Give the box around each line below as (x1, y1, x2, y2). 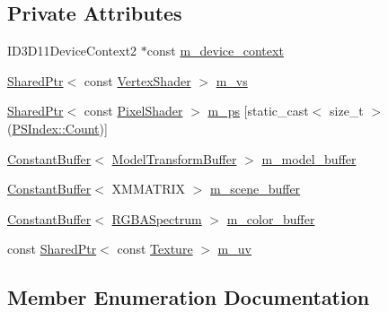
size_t (330, 101, 364, 120)
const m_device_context (146, 41, 284, 60)
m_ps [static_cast (207, 101, 309, 120)
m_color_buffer (226, 209, 315, 228)
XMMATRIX (111, 179, 186, 198)
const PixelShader (84, 101, 183, 120)
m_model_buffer (261, 149, 357, 168)
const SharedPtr (7, 239, 97, 258)
